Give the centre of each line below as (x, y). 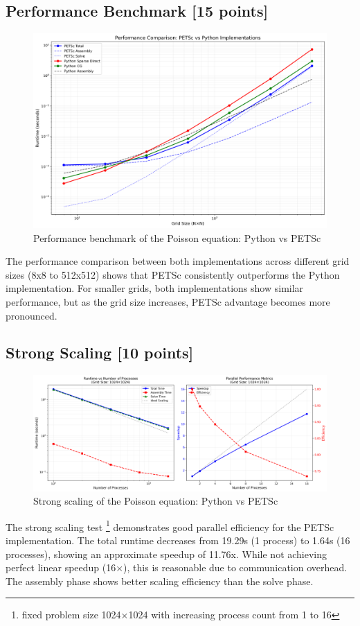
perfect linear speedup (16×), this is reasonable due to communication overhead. (177, 567)
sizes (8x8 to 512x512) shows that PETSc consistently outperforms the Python (173, 274)
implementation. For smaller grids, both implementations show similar (155, 288)
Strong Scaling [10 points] (100, 353)
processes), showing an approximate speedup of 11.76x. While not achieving (166, 554)
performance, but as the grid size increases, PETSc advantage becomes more (168, 301)
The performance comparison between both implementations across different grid (178, 261)
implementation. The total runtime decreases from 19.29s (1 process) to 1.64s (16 (178, 540)
